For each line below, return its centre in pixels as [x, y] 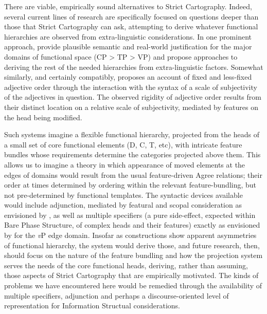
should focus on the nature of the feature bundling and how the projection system [133, 255]
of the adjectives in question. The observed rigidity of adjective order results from [133, 97]
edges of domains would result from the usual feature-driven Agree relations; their [133, 174]
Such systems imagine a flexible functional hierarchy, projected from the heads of [132, 134]
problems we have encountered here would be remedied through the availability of [133, 285]
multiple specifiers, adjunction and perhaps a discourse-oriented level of [117, 295]
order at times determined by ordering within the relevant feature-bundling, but [130, 185]
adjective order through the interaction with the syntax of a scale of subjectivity [131, 87]
